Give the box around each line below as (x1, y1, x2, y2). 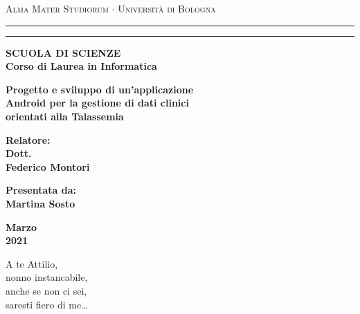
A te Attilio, (6, 256, 58, 270)
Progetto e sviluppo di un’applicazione (6, 82, 194, 96)
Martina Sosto (6, 196, 75, 210)
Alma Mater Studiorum (6, 1, 109, 15)
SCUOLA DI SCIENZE (6, 45, 121, 59)
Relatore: (6, 132, 51, 147)
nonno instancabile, (6, 270, 88, 284)
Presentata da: (6, 183, 77, 197)
